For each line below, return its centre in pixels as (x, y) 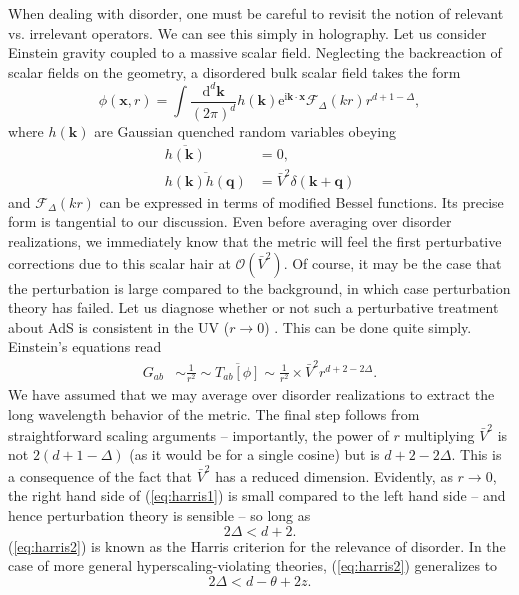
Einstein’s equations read (85, 346)
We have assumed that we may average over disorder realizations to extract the (251, 393)
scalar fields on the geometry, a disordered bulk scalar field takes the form (234, 71)
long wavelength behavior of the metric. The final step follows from (214, 413)
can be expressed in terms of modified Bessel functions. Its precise (301, 201)
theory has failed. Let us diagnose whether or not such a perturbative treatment (253, 307)
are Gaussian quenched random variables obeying (245, 131)
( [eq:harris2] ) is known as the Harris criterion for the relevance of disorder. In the (257, 545)
